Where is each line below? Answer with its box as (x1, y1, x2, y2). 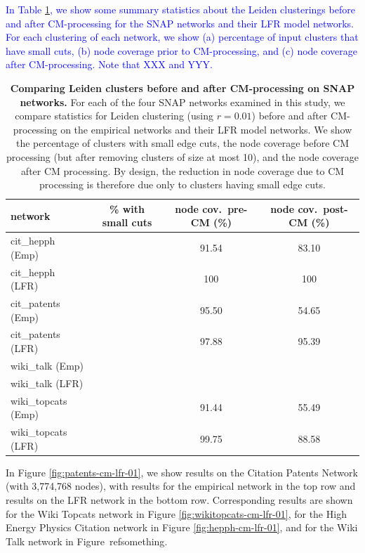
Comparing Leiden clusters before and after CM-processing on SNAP (10, 80, 355, 95)
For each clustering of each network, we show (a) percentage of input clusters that (6, 30, 359, 44)
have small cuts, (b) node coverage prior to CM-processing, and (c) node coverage (6, 43, 357, 58)
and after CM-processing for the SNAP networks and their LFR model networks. (6, 15, 354, 30)
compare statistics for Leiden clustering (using (15, 108, 213, 123)
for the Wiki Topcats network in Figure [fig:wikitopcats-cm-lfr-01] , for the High (6, 506, 347, 521)
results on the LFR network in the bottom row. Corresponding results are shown (6, 492, 353, 507)
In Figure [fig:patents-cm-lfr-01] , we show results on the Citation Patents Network (6, 464, 358, 479)
